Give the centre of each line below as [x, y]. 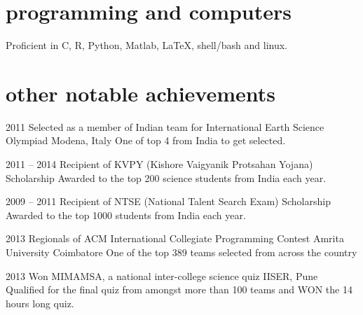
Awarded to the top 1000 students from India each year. [126, 215]
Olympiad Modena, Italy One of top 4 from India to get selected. [146, 140]
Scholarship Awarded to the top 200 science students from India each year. [166, 177]
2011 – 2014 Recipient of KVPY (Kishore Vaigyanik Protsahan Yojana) [159, 164]
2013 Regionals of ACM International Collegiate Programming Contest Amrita [175, 238]
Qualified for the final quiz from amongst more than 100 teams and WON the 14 [179, 289]
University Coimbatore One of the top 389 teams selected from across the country [181, 252]
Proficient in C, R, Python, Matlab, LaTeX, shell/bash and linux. [146, 45]
